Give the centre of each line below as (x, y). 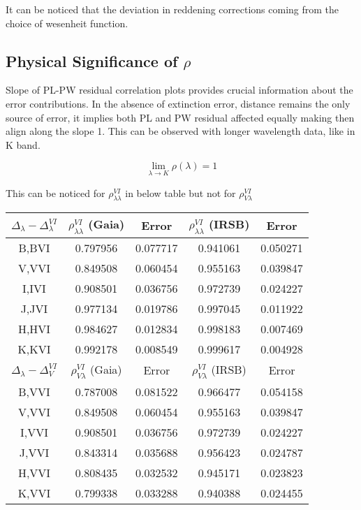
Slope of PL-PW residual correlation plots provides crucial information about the (179, 90)
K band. (23, 144)
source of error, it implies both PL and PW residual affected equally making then (180, 117)
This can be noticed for (56, 192)
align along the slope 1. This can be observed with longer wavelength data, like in (180, 131)
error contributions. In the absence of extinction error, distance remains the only (178, 103)
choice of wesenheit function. (67, 23)
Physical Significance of (92, 60)
